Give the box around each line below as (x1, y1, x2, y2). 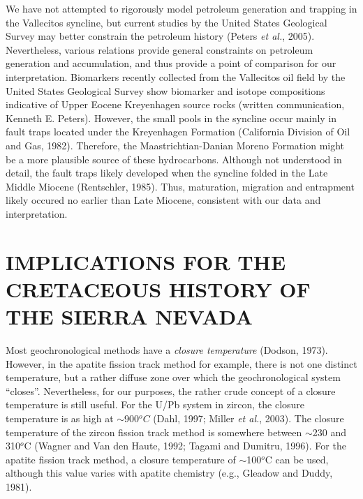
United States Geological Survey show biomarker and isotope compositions (6, 83, 325, 98)
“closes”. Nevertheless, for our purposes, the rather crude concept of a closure (6, 383, 336, 398)
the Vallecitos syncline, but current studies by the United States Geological (6, 15, 327, 29)
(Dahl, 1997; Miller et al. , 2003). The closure (153, 410, 344, 425)
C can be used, (265, 452, 329, 466)
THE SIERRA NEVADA (6, 302, 253, 331)
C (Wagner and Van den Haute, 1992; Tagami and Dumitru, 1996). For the (24, 438, 346, 453)
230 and (312, 424, 347, 439)
